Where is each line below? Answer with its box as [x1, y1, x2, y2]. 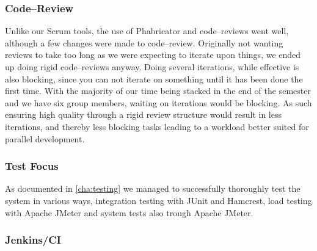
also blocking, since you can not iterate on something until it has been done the [5, 72, 303, 85]
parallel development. [5, 132, 85, 145]
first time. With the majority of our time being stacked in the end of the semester [5, 84, 311, 97]
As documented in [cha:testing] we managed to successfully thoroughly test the [5, 182, 301, 195]
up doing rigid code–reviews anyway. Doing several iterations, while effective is [5, 60, 299, 73]
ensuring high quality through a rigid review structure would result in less [5, 108, 282, 121]
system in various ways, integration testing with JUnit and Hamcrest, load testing [5, 194, 312, 206]
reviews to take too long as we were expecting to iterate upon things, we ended [5, 48, 301, 61]
